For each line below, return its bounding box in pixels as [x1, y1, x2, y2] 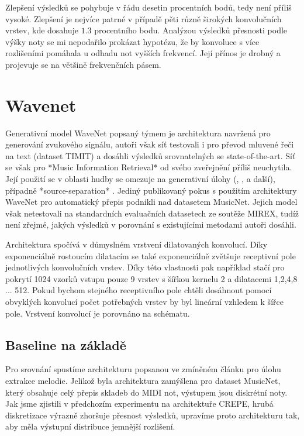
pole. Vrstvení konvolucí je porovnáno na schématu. [5, 307, 190, 319]
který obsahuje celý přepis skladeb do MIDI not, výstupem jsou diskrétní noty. [5, 386, 288, 398]
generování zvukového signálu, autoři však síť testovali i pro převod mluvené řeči [5, 138, 294, 150]
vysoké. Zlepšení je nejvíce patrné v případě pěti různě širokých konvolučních [5, 12, 282, 25]
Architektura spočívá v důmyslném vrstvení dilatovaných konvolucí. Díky [5, 238, 268, 250]
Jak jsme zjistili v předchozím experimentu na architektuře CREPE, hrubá [5, 397, 274, 410]
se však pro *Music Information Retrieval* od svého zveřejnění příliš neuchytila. [5, 161, 292, 173]
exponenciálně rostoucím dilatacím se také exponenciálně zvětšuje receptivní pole [5, 249, 296, 262]
